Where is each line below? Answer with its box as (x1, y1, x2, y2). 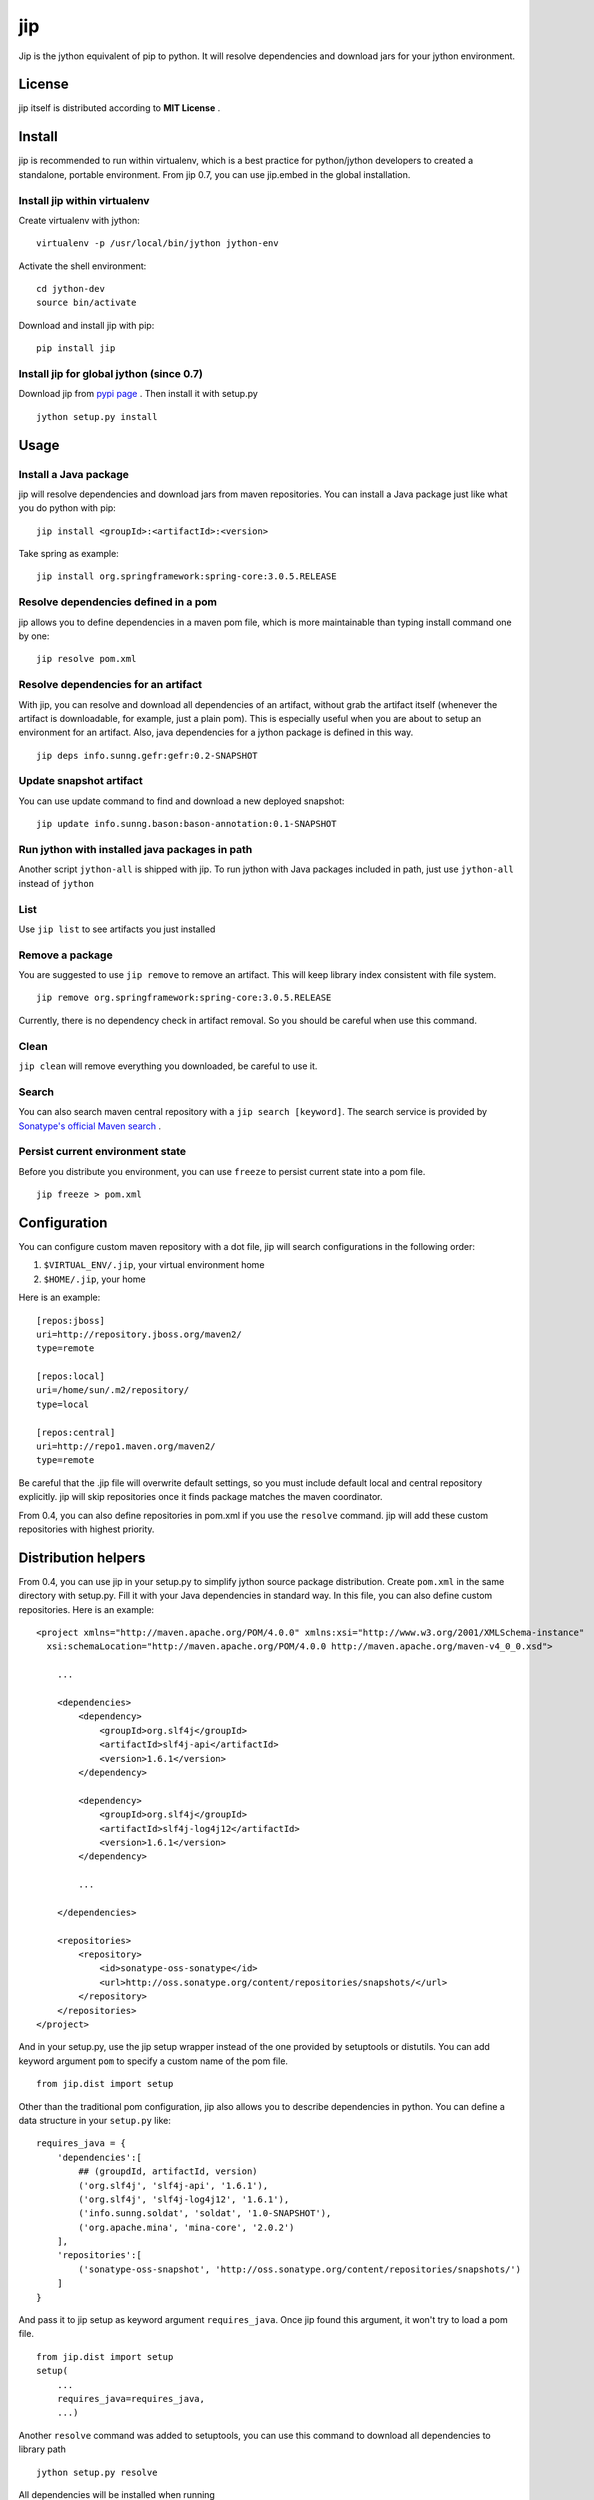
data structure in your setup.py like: (18, 2114, 172, 2126)
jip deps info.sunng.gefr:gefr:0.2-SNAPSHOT (36, 750, 259, 761)
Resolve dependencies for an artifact (18, 678, 203, 692)
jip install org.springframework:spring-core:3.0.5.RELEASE (36, 571, 337, 582)
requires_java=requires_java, (56, 2393, 205, 2404)
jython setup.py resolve (36, 2466, 158, 2478)
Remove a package (18, 948, 114, 962)
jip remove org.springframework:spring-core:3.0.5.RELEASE (36, 992, 332, 1004)
